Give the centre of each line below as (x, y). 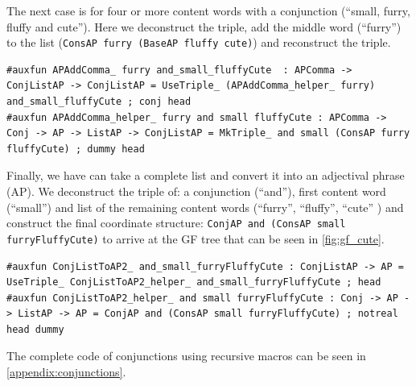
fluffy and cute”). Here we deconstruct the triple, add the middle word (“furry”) (204, 26)
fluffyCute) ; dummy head (76, 149)
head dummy (35, 329)
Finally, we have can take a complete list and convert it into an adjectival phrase (206, 175)
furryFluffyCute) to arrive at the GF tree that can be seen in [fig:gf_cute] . (196, 238)
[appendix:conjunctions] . (66, 372)
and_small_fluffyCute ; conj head (99, 102)
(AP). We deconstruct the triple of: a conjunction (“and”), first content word (196, 191)
